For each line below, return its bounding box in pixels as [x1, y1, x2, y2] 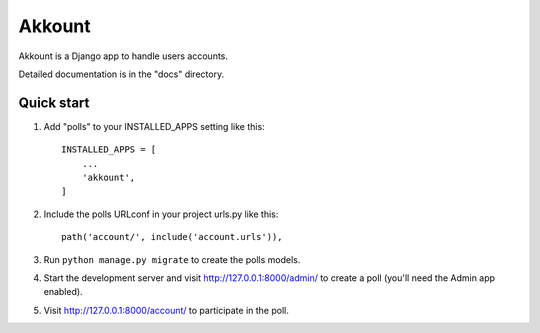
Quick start [18, 94, 90, 111]
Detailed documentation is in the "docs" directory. [18, 68, 225, 80]
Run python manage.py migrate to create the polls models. [43, 253, 301, 265]
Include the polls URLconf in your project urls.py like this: [43, 208, 279, 220]
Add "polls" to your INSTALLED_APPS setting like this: [43, 120, 265, 132]
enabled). [43, 286, 84, 298]
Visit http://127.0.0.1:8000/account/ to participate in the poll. [43, 304, 289, 316]
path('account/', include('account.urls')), [61, 231, 284, 243]
